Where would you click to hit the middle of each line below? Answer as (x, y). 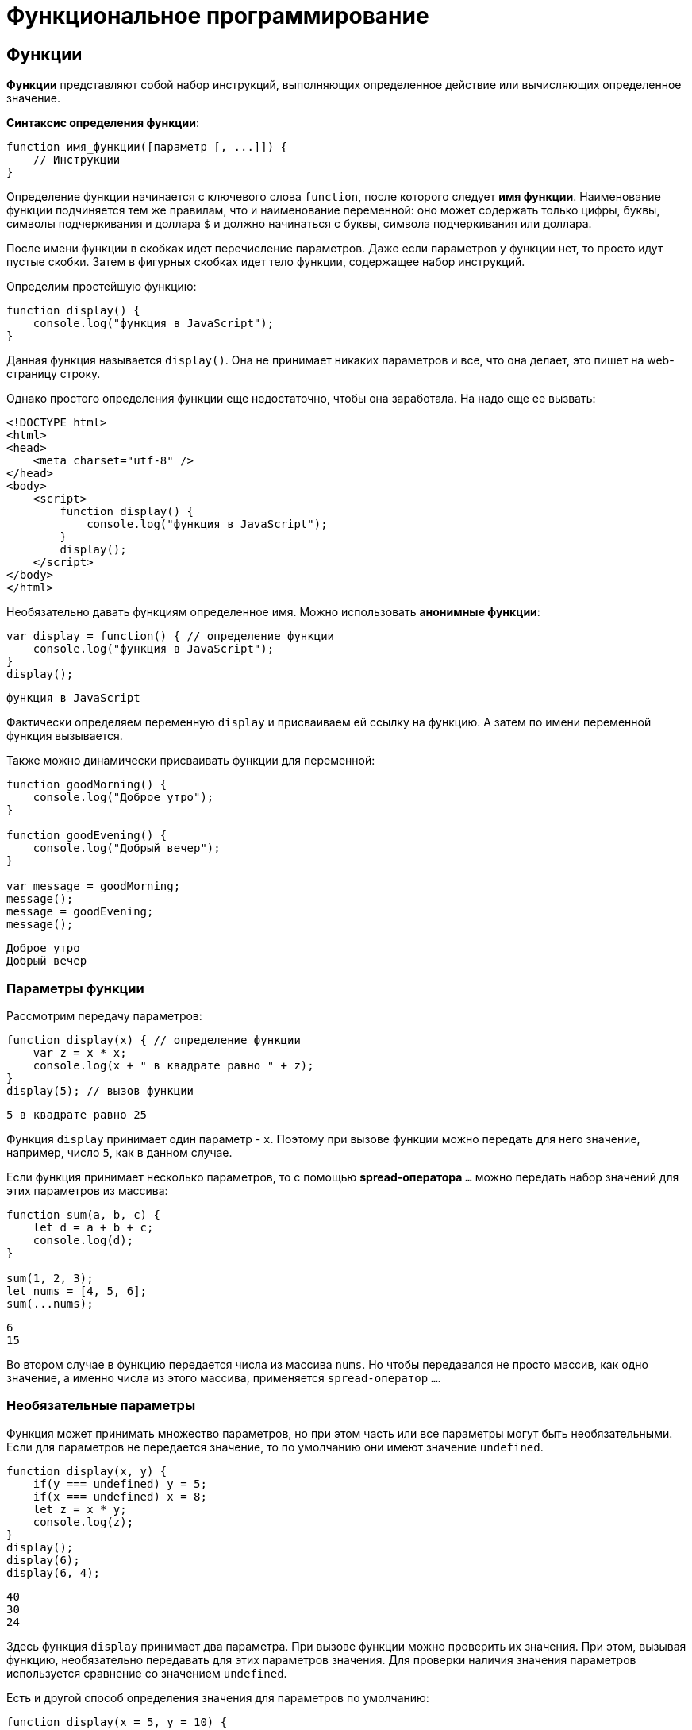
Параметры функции (75, 988)
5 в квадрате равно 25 (77, 1114)
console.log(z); (83, 1522)
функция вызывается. (65, 736)
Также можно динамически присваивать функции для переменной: (191, 761)
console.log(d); (83, 1240)
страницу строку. (54, 374)
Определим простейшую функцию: (102, 287)
